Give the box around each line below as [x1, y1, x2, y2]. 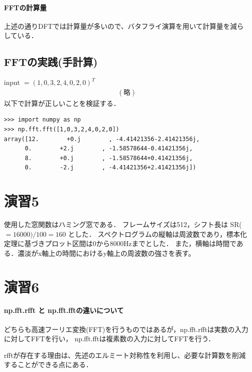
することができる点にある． [4, 359, 93, 370]
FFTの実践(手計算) [4, 54, 98, 69]
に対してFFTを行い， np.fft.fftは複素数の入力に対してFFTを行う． [4, 333, 215, 344]
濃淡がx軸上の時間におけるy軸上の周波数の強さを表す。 [17, 248, 195, 258]
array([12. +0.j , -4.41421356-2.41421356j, [4, 135, 200, 143]
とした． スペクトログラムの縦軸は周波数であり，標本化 [68, 228, 247, 239]
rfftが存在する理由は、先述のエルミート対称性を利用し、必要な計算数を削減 [4, 350, 246, 360]
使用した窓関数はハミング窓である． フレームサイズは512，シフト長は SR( [4, 219, 242, 229]
